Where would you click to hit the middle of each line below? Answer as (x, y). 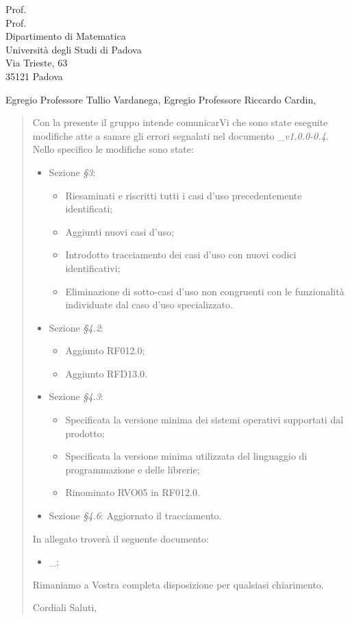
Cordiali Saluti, (65, 607)
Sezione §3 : (72, 172)
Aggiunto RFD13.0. (106, 373)
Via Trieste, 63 (37, 63)
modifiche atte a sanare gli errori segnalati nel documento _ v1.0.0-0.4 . (180, 135)
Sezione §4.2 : (76, 327)
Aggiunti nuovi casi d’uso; (120, 231)
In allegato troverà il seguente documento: (121, 538)
